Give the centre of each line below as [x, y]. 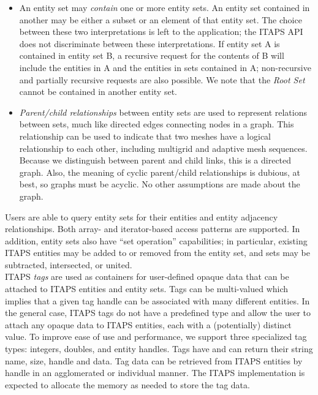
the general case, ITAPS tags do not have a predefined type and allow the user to [158, 313]
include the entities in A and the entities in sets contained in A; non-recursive [165, 67]
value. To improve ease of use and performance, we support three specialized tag [156, 337]
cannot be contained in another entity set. [98, 92]
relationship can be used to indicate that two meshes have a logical [145, 136]
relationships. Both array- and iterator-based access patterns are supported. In [153, 229]
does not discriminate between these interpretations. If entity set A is [150, 43]
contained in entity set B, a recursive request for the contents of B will [152, 55]
